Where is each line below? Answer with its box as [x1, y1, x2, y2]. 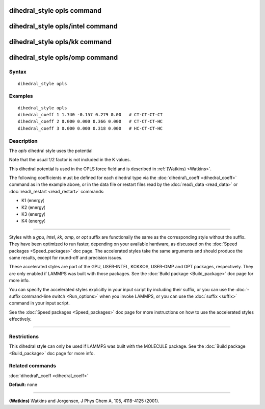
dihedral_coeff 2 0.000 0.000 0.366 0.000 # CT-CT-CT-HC [18, 119, 163, 125]
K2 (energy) [21, 204, 46, 210]
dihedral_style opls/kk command [9, 38, 112, 46]
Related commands [9, 362, 56, 369]
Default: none [9, 382, 38, 387]
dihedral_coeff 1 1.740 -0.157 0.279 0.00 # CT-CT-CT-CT [18, 112, 163, 117]
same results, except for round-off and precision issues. [9, 255, 123, 260]
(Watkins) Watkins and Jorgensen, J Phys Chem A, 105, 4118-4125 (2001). [9, 398, 159, 404]
